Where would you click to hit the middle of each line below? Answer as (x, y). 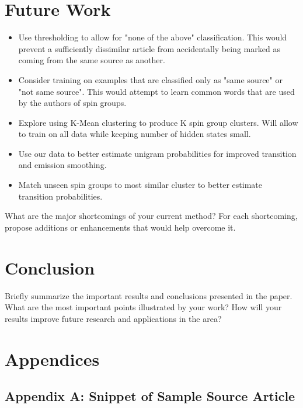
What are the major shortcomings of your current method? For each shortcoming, (151, 216)
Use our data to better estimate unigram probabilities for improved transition (157, 153)
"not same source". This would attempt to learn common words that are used (156, 91)
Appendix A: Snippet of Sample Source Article (150, 396)
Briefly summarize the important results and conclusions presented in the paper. (149, 295)
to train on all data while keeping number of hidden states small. (135, 134)
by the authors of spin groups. (72, 103)
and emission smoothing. (62, 165)
